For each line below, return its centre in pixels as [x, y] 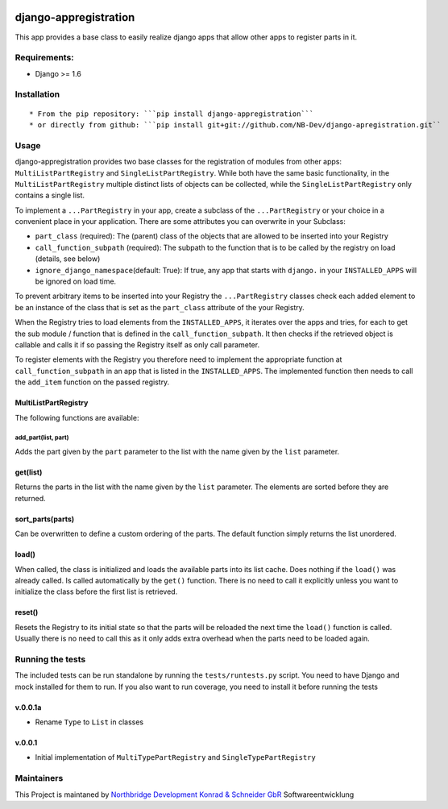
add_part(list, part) [42, 438]
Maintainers [39, 778]
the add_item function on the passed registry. [92, 382]
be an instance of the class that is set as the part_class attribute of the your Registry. [160, 307]
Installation [37, 94]
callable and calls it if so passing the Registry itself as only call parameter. [137, 345]
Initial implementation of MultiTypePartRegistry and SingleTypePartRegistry [175, 757]
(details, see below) [68, 259]
